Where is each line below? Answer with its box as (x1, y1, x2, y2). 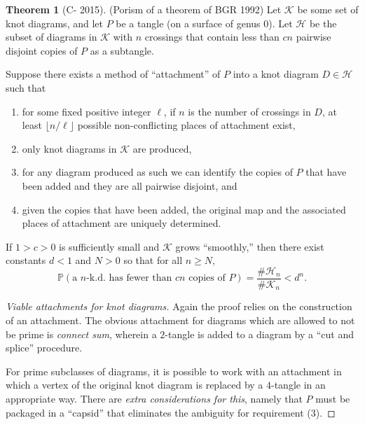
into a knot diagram (233, 67, 319, 81)
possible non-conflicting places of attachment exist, (77, 118, 296, 132)
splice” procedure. (6, 340, 83, 355)
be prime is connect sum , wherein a (6, 326, 157, 341)
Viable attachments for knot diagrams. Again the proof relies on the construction (6, 299, 352, 314)
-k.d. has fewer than (86, 273, 172, 284)
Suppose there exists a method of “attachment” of (6, 67, 221, 81)
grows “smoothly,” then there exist (175, 239, 324, 253)
